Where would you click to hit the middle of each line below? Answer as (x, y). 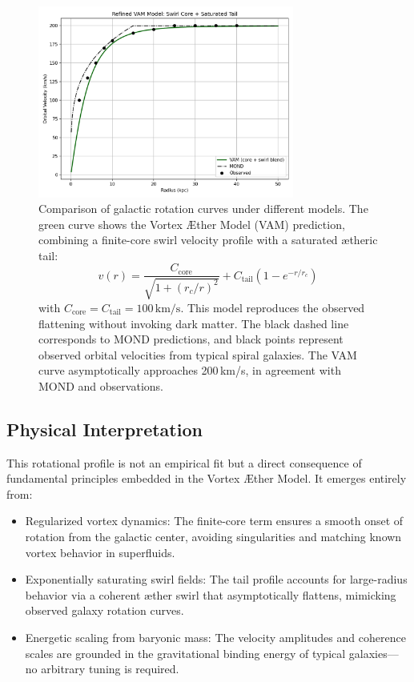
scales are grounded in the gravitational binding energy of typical (185, 653)
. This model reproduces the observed (273, 307)
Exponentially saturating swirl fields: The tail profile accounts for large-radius (216, 579)
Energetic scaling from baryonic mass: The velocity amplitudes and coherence (215, 638)
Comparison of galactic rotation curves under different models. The (203, 209)
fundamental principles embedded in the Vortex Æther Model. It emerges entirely (207, 478)
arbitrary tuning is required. (110, 669)
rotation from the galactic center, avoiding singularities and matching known (213, 537)
